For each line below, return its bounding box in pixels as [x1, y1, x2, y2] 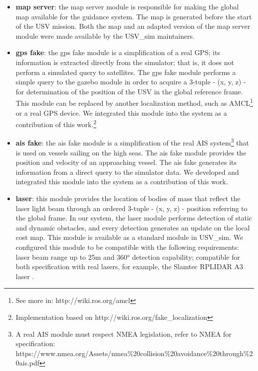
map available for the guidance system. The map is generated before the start [15, 11, 252, 21]
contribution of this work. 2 [15, 118, 97, 129]
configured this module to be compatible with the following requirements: [15, 242, 239, 252]
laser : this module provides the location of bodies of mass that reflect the [15, 193, 241, 204]
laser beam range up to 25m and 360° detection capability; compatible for [15, 251, 240, 262]
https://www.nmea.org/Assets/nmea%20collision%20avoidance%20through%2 [15, 348, 253, 358]
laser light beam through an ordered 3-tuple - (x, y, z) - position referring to [15, 203, 248, 213]
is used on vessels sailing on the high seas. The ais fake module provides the [15, 147, 247, 157]
